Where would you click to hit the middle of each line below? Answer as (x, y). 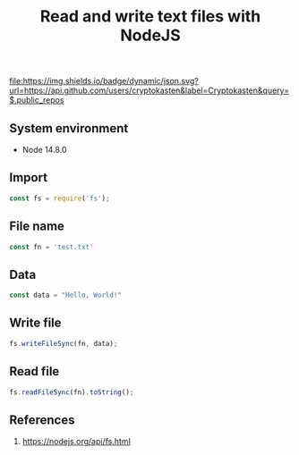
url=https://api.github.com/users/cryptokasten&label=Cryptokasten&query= (149, 90)
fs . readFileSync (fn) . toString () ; (72, 392)
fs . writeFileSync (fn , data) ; (64, 343)
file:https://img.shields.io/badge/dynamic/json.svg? (104, 81)
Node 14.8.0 (44, 150)
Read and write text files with (150, 17)
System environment (69, 128)
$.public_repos (37, 100)
